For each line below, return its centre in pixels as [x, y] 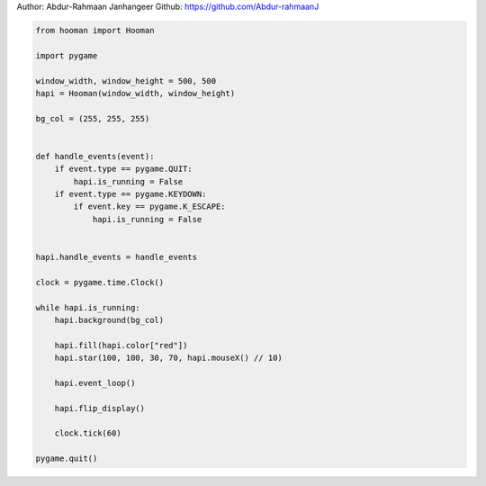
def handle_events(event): [95, 156]
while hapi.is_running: [88, 307]
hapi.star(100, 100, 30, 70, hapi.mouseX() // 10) [168, 358]
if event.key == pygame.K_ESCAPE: [149, 207]
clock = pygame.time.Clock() [100, 282]
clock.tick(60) [88, 433]
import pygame [67, 55]
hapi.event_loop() [95, 383]
